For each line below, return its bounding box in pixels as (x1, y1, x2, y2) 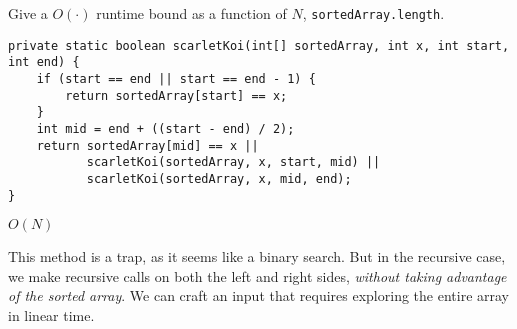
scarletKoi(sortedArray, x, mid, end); (86, 171, 352, 186)
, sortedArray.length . (302, 3, 445, 23)
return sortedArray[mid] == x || (36, 138, 259, 153)
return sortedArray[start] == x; (65, 88, 288, 103)
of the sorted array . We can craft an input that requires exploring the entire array (8, 285, 509, 306)
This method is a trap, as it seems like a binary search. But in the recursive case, (8, 246, 506, 267)
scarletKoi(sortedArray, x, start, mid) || (86, 155, 381, 170)
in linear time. (8, 305, 95, 325)
